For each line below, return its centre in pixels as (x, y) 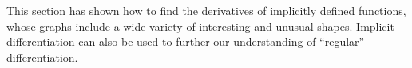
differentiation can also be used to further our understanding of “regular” (186, 42)
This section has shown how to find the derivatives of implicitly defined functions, (206, 10)
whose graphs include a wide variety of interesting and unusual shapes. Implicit (200, 26)
